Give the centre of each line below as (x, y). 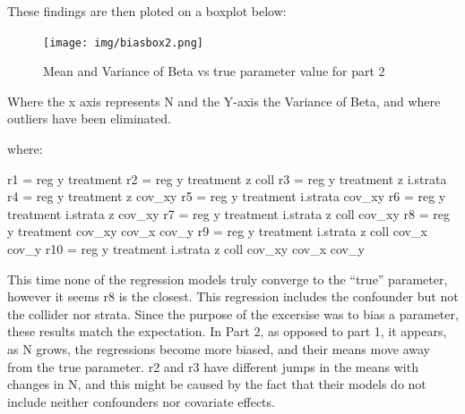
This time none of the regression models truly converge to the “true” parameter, (228, 279)
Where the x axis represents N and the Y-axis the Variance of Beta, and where (224, 101)
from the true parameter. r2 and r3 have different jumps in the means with (213, 366)
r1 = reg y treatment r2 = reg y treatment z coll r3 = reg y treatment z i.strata (227, 178)
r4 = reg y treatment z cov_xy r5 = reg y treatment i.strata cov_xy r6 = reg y (227, 196)
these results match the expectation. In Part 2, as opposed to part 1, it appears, (227, 331)
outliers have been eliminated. (89, 118)
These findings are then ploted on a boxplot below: (147, 11)
